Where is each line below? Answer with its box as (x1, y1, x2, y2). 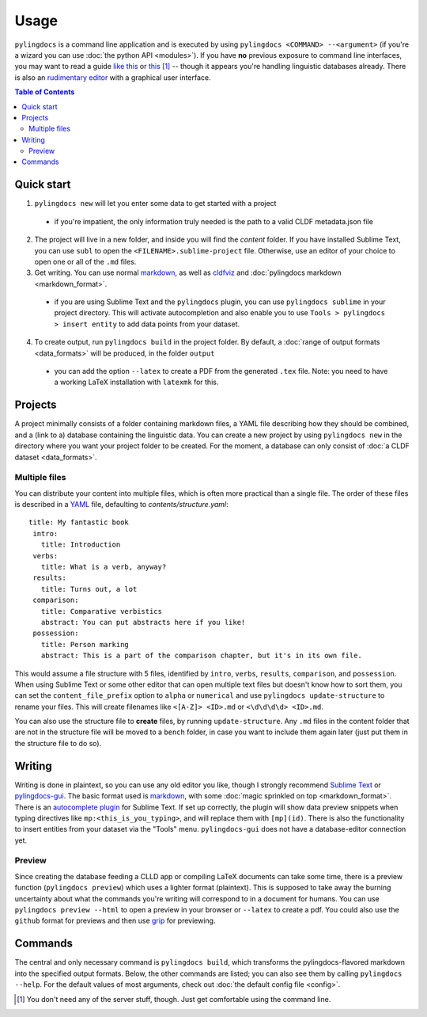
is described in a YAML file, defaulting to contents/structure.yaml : (14, 500, 229, 509)
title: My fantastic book (28, 518, 130, 527)
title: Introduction (40, 540, 121, 550)
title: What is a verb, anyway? (40, 562, 167, 571)
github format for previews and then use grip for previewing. (14, 916, 216, 926)
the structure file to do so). (14, 738, 102, 748)
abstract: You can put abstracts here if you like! (40, 618, 246, 627)
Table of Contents (14, 87, 75, 97)
